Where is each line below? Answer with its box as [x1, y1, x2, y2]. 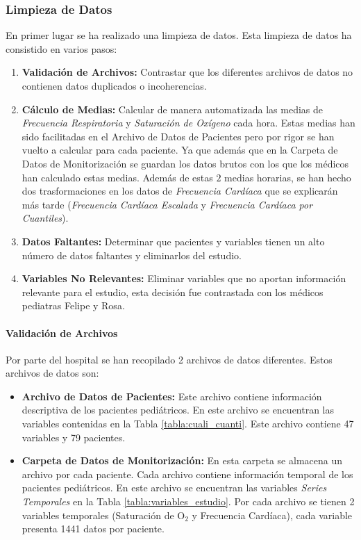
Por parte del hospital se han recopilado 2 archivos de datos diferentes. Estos [6, 352, 333, 366]
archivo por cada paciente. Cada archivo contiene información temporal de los [22, 466, 353, 481]
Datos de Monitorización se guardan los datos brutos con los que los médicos [22, 156, 349, 170]
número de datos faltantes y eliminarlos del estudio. [22, 247, 242, 262]
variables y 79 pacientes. [22, 429, 126, 444]
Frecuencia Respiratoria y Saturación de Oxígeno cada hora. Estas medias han [22, 115, 355, 130]
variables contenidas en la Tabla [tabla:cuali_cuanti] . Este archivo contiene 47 [22, 416, 354, 431]
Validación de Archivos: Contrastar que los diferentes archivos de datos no [22, 65, 353, 79]
